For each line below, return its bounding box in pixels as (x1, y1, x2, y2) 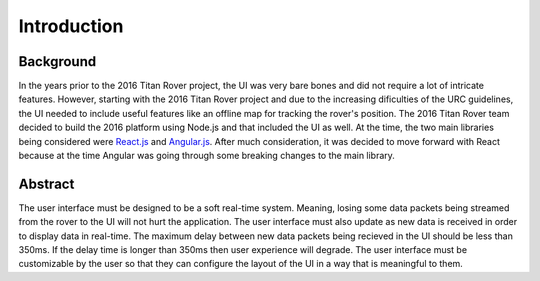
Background (18, 53, 97, 70)
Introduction (18, 15, 124, 37)
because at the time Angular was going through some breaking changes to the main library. (18, 150, 395, 162)
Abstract (18, 175, 75, 192)
